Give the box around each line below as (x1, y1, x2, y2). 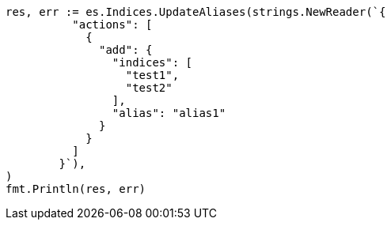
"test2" (125, 81, 173, 94)
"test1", (125, 69, 180, 81)
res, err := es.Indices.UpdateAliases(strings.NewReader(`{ (6, 6, 386, 18)
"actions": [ (72, 18, 153, 31)
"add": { (99, 43, 153, 56)
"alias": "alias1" (112, 107, 226, 119)
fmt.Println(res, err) (6, 183, 146, 195)
